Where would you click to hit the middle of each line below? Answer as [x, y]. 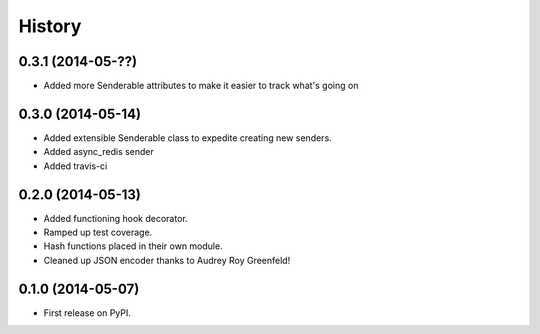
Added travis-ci [75, 166]
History [50, 26]
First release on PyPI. [87, 312]
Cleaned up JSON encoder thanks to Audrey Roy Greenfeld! [167, 260]
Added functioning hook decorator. [116, 218]
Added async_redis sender [99, 152]
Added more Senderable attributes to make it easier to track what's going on [201, 86]
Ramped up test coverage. [98, 232]
